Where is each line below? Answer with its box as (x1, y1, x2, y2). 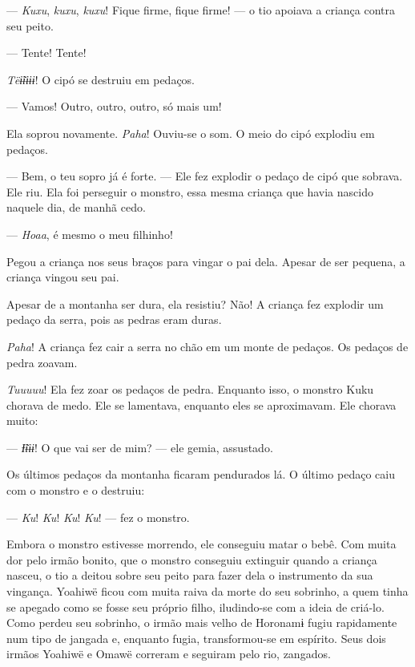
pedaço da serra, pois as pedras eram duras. (6, 311, 222, 328)
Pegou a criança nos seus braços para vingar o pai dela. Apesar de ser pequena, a (6, 253, 405, 269)
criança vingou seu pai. (6, 269, 119, 285)
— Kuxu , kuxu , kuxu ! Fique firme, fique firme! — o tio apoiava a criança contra (6, 2, 395, 18)
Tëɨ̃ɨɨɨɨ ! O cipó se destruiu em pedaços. (6, 71, 195, 87)
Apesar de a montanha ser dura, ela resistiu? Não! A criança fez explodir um (6, 295, 384, 312)
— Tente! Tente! (6, 44, 87, 61)
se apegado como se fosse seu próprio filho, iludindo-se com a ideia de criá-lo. (6, 598, 385, 615)
